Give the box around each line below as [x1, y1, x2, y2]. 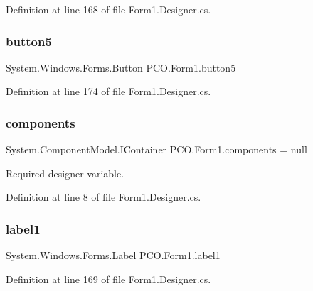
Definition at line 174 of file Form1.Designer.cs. [6, 84, 211, 99]
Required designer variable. [6, 165, 124, 180]
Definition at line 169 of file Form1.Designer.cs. [6, 271, 211, 286]
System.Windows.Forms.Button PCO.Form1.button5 [6, 60, 236, 75]
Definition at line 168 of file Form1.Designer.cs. [6, 2, 211, 16]
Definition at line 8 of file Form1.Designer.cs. [6, 190, 201, 204]
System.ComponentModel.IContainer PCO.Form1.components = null [6, 142, 307, 157]
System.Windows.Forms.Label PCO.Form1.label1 [6, 248, 221, 263]
